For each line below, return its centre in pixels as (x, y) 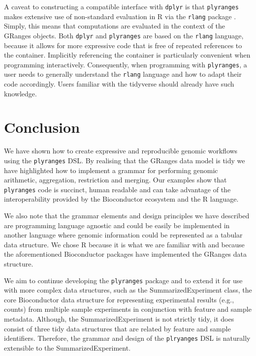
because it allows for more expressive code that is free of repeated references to (123, 45)
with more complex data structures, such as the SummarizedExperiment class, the (128, 290)
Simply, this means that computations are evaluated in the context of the (115, 26)
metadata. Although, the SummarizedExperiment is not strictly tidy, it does (119, 319)
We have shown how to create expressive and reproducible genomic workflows (121, 151)
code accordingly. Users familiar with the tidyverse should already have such (119, 84)
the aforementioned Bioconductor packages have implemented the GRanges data (126, 254)
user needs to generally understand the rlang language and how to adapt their (123, 74)
